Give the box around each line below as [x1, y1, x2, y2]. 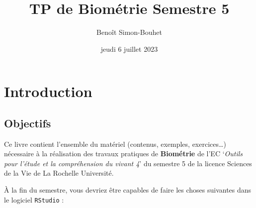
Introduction [4, 81, 92, 102]
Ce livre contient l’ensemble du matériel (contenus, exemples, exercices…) [4, 138, 226, 149]
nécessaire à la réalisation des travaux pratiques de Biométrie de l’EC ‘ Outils [4, 148, 243, 159]
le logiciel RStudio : [4, 194, 64, 205]
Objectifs [4, 115, 51, 130]
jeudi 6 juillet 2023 [100, 43, 158, 54]
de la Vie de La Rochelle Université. [4, 168, 114, 178]
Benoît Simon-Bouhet [96, 27, 162, 37]
